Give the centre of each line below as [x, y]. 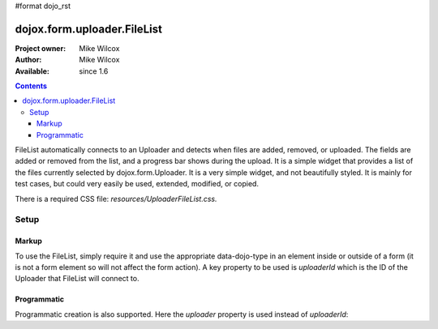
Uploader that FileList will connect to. [77, 279]
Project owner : [41, 48]
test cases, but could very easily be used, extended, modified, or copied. [137, 184]
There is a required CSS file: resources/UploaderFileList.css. [116, 199]
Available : [32, 71]
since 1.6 [94, 71]
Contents [31, 86]
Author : [28, 60]
